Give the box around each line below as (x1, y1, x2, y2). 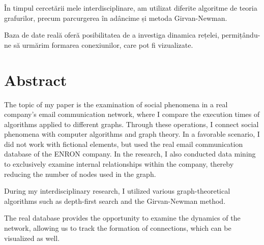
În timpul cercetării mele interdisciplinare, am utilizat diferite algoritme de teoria (4, 3, 257, 13)
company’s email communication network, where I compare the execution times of (4, 109, 260, 119)
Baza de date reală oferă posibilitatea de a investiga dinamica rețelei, (4, 29, 219, 40)
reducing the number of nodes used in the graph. (4, 168, 156, 179)
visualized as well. (4, 232, 60, 243)
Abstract (4, 69, 67, 90)
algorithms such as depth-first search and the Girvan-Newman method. (4, 195, 226, 206)
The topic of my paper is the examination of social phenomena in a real (4, 99, 228, 109)
